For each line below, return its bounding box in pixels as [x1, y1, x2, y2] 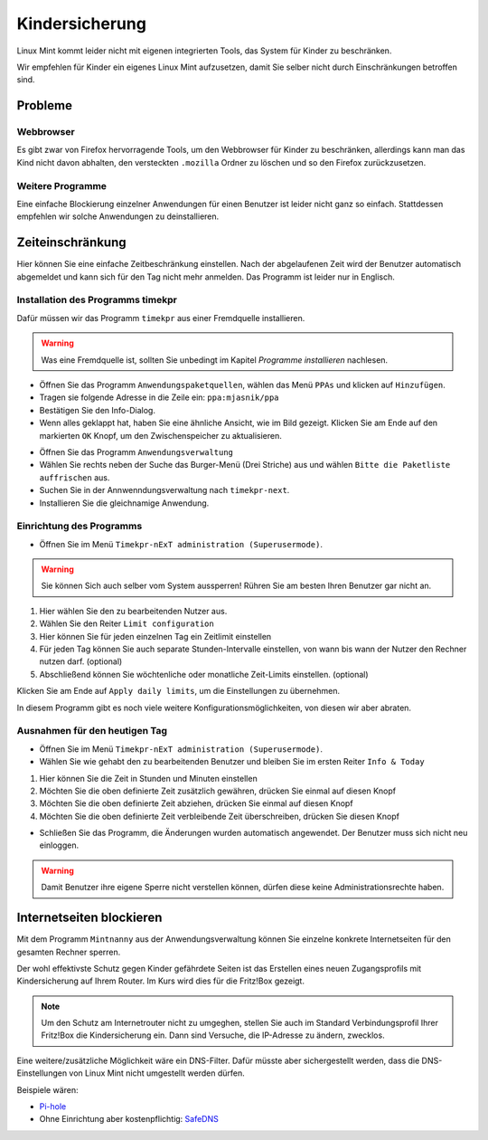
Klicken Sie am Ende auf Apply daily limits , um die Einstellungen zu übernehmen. [16, 686, 341, 697]
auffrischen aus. [39, 471, 110, 483]
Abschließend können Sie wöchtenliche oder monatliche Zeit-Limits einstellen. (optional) [39, 669, 370, 679]
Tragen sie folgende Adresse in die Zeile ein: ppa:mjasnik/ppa [39, 392, 279, 403]
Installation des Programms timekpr [16, 294, 178, 307]
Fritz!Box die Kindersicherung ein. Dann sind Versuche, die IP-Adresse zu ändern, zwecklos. [41, 1030, 385, 1040]
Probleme [16, 98, 72, 113]
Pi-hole [39, 1101, 67, 1112]
